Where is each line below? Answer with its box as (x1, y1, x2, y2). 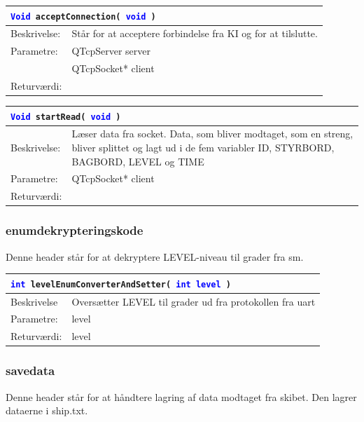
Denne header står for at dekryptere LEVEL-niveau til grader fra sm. (6, 249, 304, 264)
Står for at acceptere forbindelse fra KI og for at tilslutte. (71, 26, 318, 41)
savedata (6, 362, 55, 379)
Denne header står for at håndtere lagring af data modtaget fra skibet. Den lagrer (6, 389, 357, 404)
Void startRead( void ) (10, 111, 121, 122)
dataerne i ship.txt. (6, 403, 88, 418)
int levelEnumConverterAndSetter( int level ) (10, 279, 232, 290)
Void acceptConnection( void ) (10, 11, 156, 22)
